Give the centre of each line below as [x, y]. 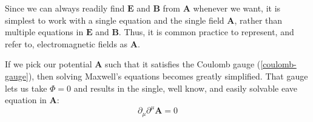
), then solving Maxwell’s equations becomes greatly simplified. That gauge [168, 76]
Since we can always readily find [65, 8]
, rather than [258, 20]
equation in [26, 100]
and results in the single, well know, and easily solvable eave [185, 88]
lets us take [26, 88]
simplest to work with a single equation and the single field [115, 20]
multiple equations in [44, 32]
